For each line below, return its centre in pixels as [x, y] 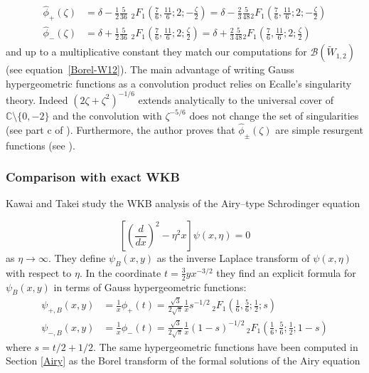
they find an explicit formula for [286, 272]
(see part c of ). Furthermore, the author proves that [121, 129]
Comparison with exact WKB [93, 177]
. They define [77, 258]
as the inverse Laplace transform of [233, 258]
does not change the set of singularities [274, 115]
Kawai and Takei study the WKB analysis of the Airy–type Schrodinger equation [183, 203]
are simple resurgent [319, 129]
